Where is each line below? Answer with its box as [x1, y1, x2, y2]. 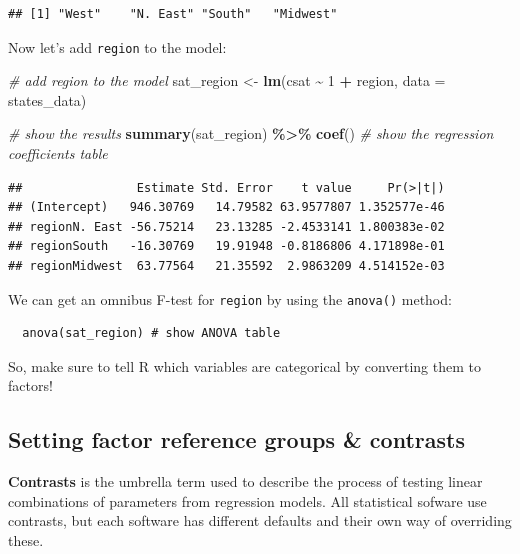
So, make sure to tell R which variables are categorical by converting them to [8, 355, 481, 376]
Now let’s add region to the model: [8, 36, 227, 57]
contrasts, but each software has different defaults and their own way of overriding [8, 510, 512, 531]
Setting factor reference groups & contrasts [8, 424, 465, 455]
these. [8, 530, 44, 551]
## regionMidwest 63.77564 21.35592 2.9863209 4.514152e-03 [8, 259, 445, 273]
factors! [8, 375, 53, 396]
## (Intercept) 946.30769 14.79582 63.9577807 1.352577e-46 [8, 200, 445, 215]
